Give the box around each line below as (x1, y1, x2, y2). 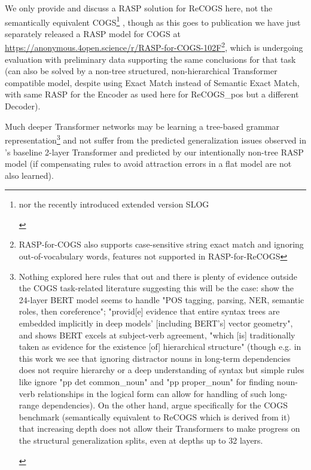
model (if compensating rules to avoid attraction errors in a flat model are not (5, 157, 292, 170)
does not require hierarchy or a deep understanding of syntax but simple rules (19, 364, 304, 376)
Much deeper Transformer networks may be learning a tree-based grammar (5, 120, 280, 132)
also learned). (5, 169, 54, 181)
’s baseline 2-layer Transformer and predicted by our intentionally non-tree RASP (5, 145, 304, 158)
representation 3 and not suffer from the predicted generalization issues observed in (5, 132, 306, 146)
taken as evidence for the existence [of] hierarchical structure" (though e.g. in (19, 340, 301, 353)
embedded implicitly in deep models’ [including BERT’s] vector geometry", (19, 317, 293, 329)
